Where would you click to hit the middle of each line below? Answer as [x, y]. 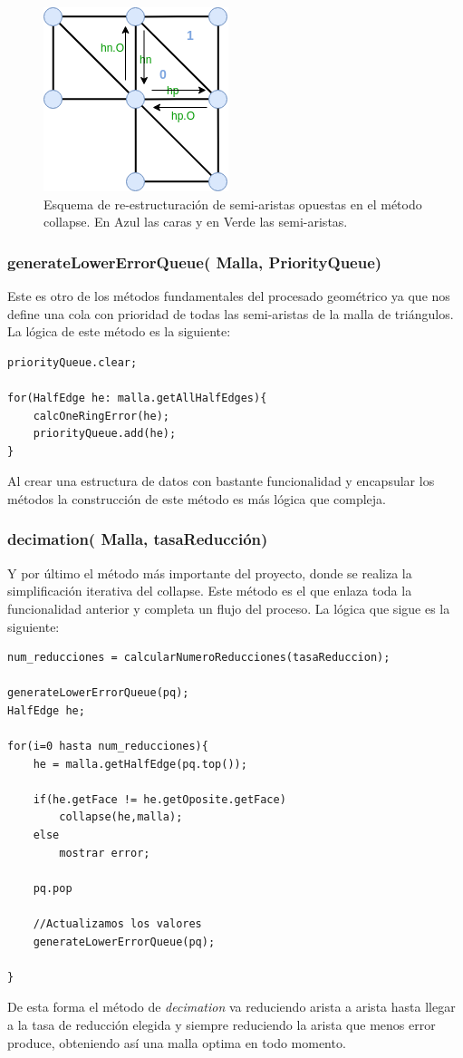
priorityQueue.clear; [72, 362]
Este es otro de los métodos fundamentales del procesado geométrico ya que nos [229, 296]
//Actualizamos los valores [117, 924]
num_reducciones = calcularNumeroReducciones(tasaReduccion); [199, 658]
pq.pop [53, 888]
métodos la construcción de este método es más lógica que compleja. [197, 498]
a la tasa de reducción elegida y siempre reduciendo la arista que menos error [222, 1024]
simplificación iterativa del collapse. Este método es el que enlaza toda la [210, 591]
